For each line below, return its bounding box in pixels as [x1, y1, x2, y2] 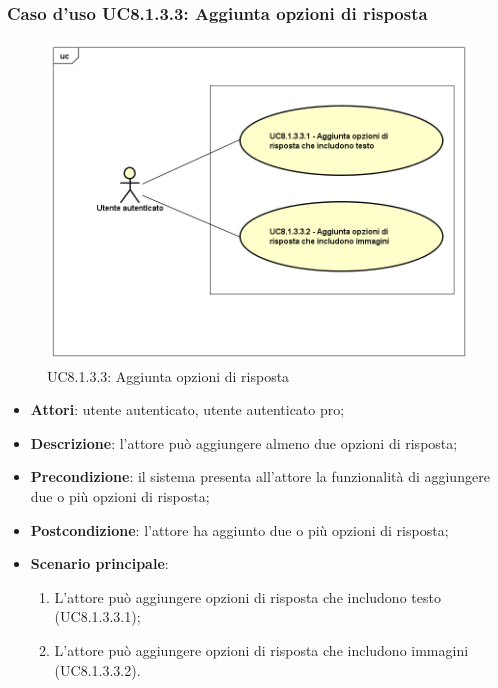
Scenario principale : [30, 553, 169, 574]
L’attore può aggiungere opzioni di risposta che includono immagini [54, 640, 469, 661]
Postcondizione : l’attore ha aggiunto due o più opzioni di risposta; [30, 519, 449, 540]
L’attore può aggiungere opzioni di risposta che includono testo [54, 586, 441, 607]
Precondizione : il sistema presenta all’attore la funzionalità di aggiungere [30, 466, 490, 487]
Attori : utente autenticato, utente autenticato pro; [30, 399, 345, 420]
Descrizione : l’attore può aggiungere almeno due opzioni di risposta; [30, 432, 458, 453]
